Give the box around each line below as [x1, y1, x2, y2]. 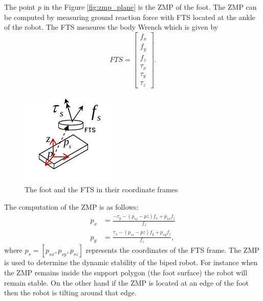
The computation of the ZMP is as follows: [4, 201, 139, 212]
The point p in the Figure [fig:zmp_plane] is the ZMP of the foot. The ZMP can [4, 2, 257, 12]
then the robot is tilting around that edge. [4, 287, 137, 298]
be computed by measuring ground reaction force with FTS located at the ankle [4, 11, 255, 22]
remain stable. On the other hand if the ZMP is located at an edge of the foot [4, 277, 249, 288]
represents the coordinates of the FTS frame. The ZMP [85, 245, 259, 255]
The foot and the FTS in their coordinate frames [25, 184, 178, 195]
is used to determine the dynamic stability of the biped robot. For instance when [4, 257, 258, 268]
